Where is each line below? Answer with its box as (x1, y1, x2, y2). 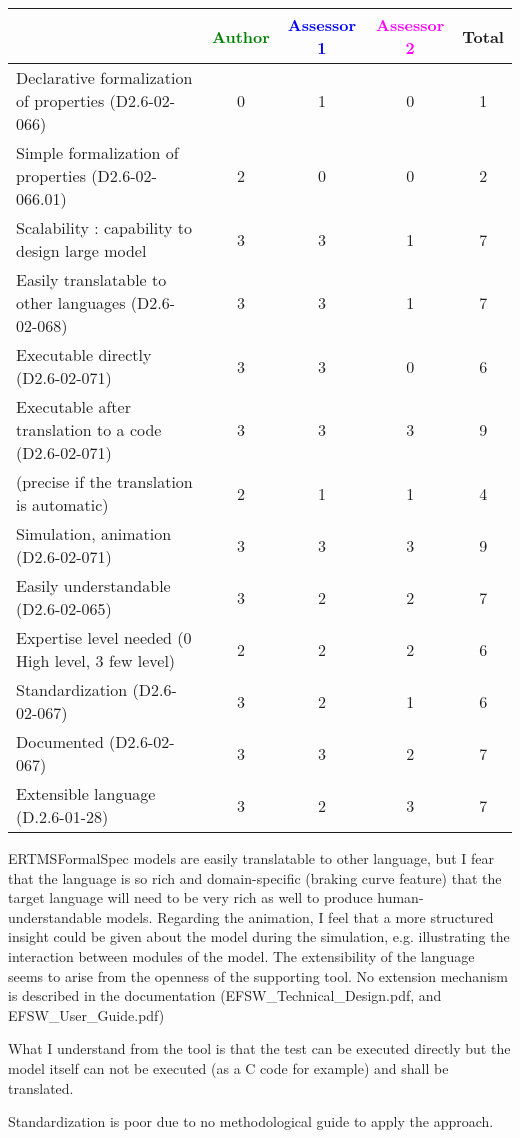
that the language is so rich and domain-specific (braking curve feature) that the (8, 867, 502, 888)
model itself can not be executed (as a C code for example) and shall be (8, 1057, 449, 1078)
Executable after (16, 395, 131, 418)
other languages (16, 291, 126, 314)
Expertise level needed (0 (16, 626, 192, 649)
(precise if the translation (16, 470, 193, 493)
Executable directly (16, 343, 152, 366)
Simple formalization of (16, 141, 179, 164)
